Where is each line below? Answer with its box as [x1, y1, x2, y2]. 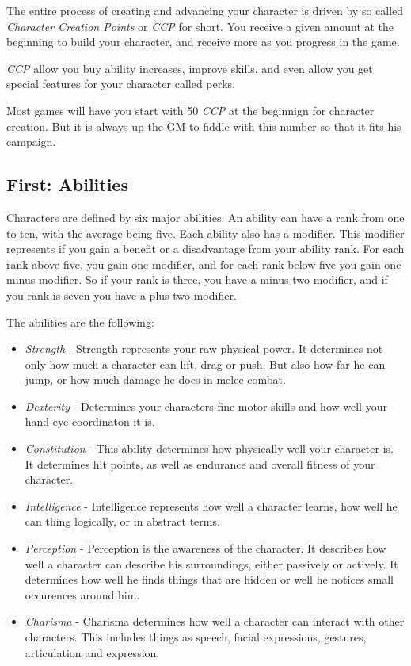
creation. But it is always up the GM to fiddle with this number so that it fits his [6, 117, 401, 134]
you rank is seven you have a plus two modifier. [6, 286, 237, 303]
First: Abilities [6, 172, 128, 197]
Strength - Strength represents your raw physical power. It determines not [25, 340, 383, 357]
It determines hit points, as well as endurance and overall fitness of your [25, 455, 375, 472]
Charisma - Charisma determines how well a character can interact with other [25, 613, 405, 630]
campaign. [6, 133, 56, 150]
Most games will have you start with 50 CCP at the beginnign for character [6, 101, 375, 118]
